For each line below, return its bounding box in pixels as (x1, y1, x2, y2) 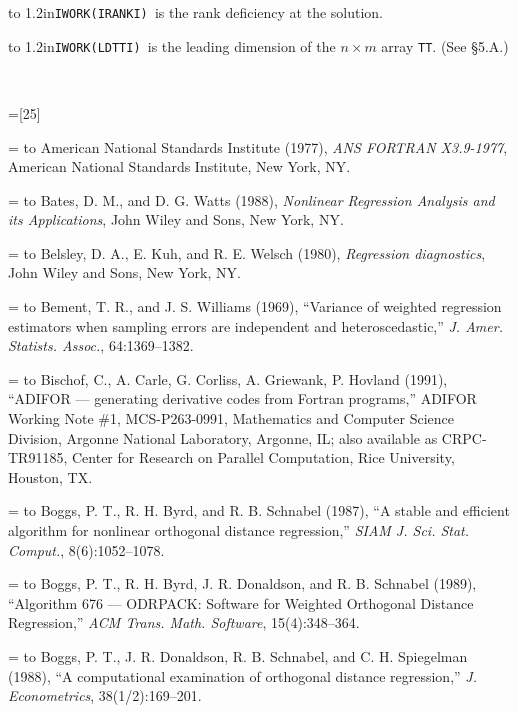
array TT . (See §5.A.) (381, 35, 509, 56)
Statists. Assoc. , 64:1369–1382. (8, 335, 194, 356)
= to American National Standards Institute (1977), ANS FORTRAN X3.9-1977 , (8, 136, 508, 157)
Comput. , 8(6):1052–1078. (8, 539, 165, 560)
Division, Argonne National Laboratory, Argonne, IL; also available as (8, 427, 438, 448)
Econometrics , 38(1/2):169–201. (8, 685, 202, 706)
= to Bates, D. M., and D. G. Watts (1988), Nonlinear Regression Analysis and (8, 189, 495, 210)
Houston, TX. (8, 466, 93, 487)
